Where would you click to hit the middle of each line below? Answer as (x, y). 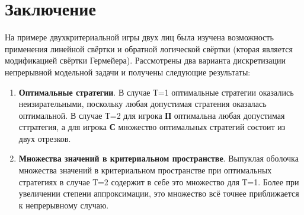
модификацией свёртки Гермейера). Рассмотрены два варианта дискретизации (145, 60)
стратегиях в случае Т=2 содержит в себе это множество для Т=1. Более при (159, 181)
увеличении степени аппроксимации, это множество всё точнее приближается (159, 193)
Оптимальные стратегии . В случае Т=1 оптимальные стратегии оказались (156, 92)
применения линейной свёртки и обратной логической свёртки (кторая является (149, 48)
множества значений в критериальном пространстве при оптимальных (145, 170)
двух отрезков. (45, 138)
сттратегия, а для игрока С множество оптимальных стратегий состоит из (152, 127)
